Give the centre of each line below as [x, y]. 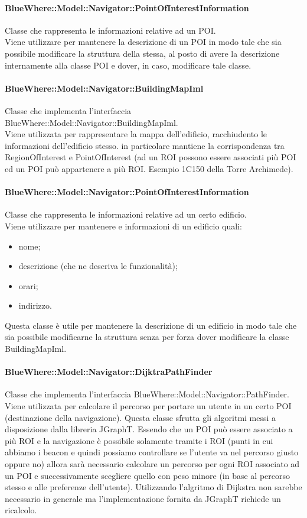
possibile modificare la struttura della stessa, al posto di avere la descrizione [142, 53]
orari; [28, 285]
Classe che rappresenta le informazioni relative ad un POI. [110, 30]
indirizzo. [35, 305]
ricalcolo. [21, 510]
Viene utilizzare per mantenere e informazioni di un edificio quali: [123, 226]
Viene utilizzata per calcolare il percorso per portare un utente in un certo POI [148, 406]
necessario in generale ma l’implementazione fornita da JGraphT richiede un [143, 498]
